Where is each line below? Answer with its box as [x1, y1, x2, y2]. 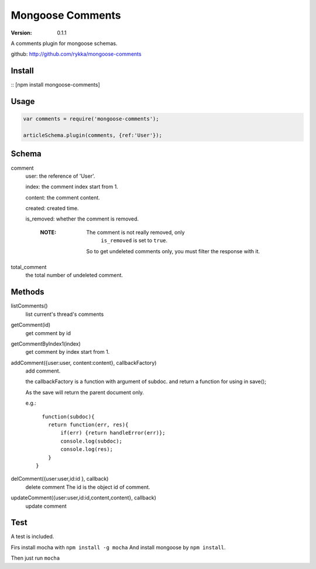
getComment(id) [11, 322, 51, 329]
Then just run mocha [11, 554, 60, 561]
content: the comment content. [25, 194, 101, 201]
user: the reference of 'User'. [25, 173, 95, 180]
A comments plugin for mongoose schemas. [11, 40, 118, 47]
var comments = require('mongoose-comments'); [23, 116, 159, 122]
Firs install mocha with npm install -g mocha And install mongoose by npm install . [11, 544, 226, 551]
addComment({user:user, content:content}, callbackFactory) [11, 359, 157, 366]
